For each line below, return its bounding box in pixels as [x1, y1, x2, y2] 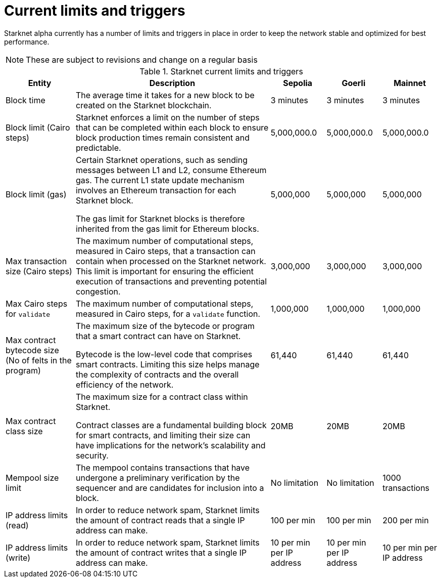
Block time [6, 95, 45, 105]
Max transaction [6, 256, 67, 266]
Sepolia [283, 77, 313, 88]
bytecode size [6, 345, 59, 355]
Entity [28, 77, 52, 88]
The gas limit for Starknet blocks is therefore [76, 213, 245, 224]
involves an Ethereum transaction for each [76, 185, 236, 195]
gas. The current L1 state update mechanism [76, 175, 244, 185]
